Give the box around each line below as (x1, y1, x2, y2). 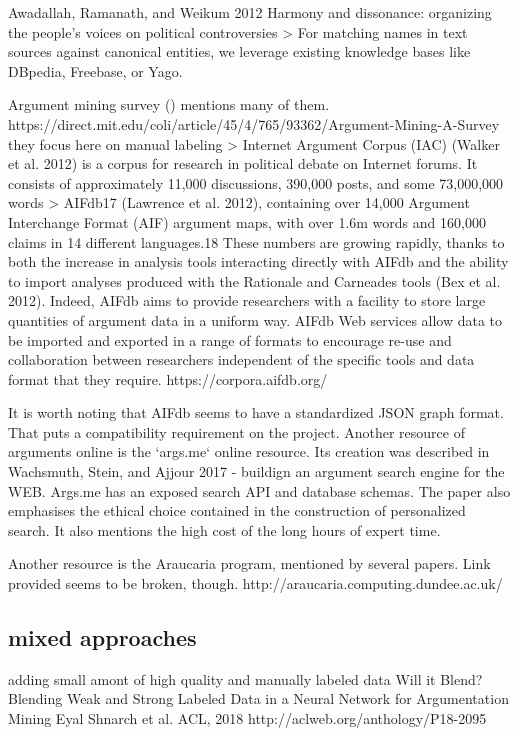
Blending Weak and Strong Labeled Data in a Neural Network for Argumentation (8, 688, 509, 709)
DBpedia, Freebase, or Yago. (8, 60, 183, 81)
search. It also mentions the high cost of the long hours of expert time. (8, 519, 441, 540)
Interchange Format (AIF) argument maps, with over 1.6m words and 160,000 (8, 211, 486, 232)
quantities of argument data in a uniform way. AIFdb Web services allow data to (8, 309, 503, 330)
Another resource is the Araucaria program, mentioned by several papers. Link (8, 553, 491, 574)
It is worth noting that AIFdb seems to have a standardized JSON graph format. (8, 402, 504, 423)
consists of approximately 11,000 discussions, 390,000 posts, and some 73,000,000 (8, 172, 504, 193)
